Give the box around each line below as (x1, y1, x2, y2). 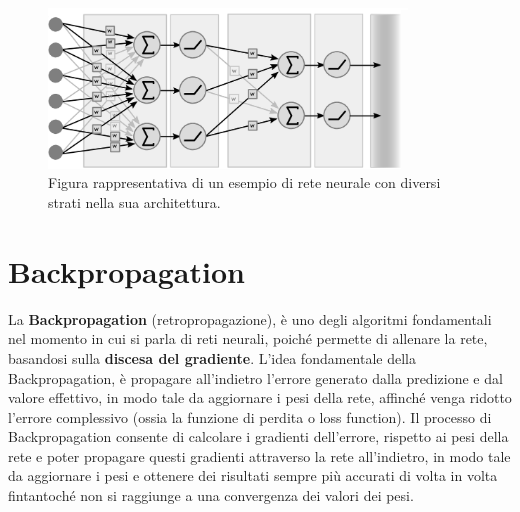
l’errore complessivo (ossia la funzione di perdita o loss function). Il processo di (8, 406, 492, 427)
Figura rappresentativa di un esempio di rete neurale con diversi (48, 172, 441, 193)
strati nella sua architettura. (48, 192, 221, 213)
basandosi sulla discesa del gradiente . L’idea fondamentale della (8, 347, 416, 368)
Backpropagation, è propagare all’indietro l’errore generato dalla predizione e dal (8, 367, 503, 388)
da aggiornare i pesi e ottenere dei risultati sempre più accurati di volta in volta (8, 465, 498, 486)
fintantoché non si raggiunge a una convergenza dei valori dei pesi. (8, 485, 414, 506)
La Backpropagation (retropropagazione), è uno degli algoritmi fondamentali (8, 308, 492, 329)
